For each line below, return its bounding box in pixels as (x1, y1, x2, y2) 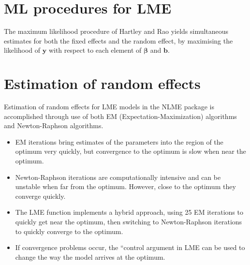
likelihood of (4, 45, 41, 55)
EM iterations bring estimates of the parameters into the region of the (15, 136, 223, 147)
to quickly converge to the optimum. (15, 226, 123, 236)
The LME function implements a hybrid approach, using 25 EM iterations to (15, 207, 243, 217)
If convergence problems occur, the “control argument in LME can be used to (15, 242, 245, 252)
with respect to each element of (48, 45, 142, 55)
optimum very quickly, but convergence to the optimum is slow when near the (15, 146, 246, 156)
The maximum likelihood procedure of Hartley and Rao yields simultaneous (4, 26, 229, 36)
